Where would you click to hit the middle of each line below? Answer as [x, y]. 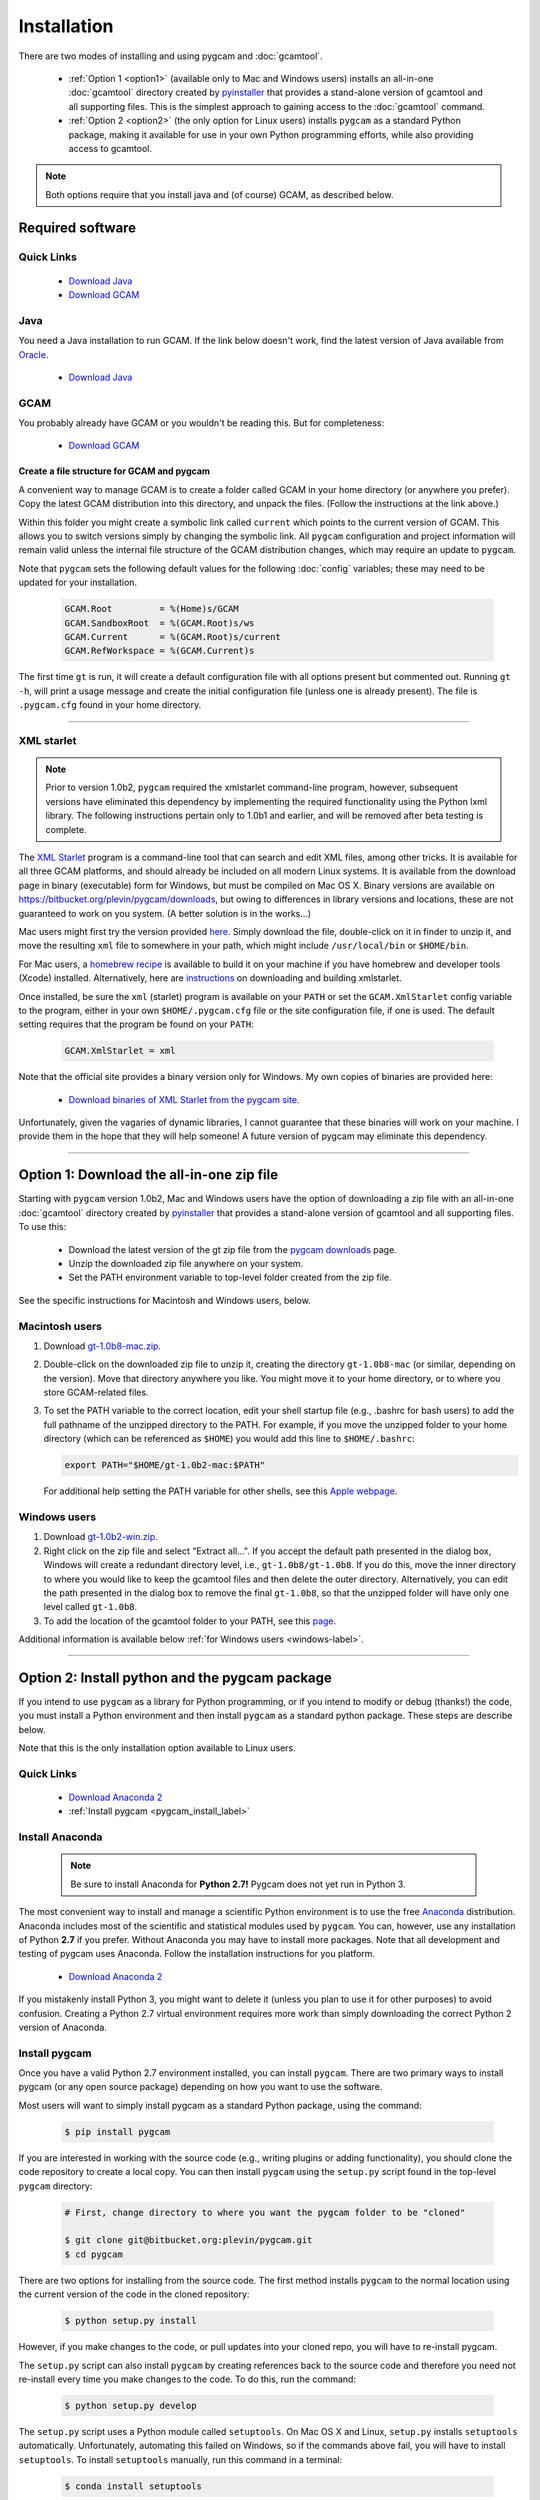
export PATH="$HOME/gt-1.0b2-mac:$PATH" [164, 1465]
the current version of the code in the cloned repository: [134, 2294]
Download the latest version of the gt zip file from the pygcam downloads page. [232, 1249]
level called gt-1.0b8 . [90, 1607]
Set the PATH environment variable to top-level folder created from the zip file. [230, 1277]
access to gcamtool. [110, 148]
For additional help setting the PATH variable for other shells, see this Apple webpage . [220, 1491]
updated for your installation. [78, 582]
